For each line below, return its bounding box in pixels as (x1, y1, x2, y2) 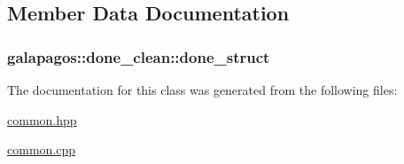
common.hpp (7, 110, 77, 129)
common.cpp (7, 140, 75, 159)
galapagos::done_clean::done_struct (7, 45, 270, 67)
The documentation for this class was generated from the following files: (7, 81, 398, 98)
